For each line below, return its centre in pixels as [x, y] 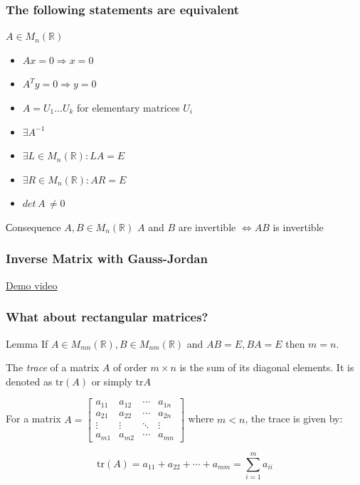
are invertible [207, 226]
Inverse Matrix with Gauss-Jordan [107, 259]
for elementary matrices [128, 107]
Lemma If [27, 343]
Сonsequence [33, 226]
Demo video [32, 285]
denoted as [29, 381]
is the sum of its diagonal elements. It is [267, 367]
